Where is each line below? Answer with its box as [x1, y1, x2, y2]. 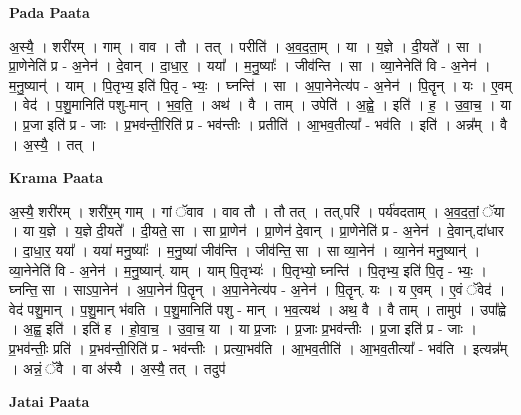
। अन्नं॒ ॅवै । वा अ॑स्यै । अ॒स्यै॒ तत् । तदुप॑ [9, 357, 226, 378]
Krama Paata [9, 167, 103, 188]
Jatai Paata [9, 391, 90, 412]
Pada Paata [9, 2, 90, 22]
